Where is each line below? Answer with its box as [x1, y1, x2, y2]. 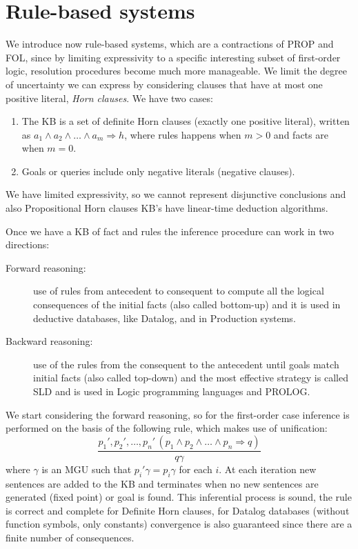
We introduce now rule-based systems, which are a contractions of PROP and [6, 37, 334, 51]
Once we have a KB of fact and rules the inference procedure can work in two [6, 223, 335, 238]
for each [179, 461, 212, 476]
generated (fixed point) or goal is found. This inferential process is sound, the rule [6, 490, 352, 504]
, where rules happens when [124, 127, 241, 141]
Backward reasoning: [6, 334, 93, 348]
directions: [6, 237, 50, 252]
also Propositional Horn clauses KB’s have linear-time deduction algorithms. [6, 201, 328, 215]
